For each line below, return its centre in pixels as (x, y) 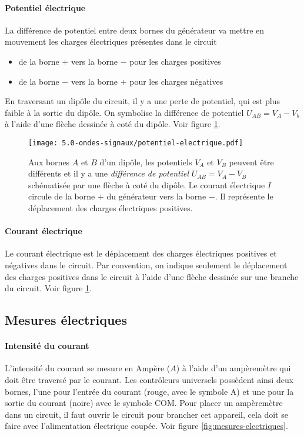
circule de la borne (62, 196)
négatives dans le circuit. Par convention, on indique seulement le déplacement (146, 264)
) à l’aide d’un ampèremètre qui (233, 368)
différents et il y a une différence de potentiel (108, 173)
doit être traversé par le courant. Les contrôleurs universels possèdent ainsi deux (149, 379)
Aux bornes (49, 162)
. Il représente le (244, 196)
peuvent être (251, 162)
